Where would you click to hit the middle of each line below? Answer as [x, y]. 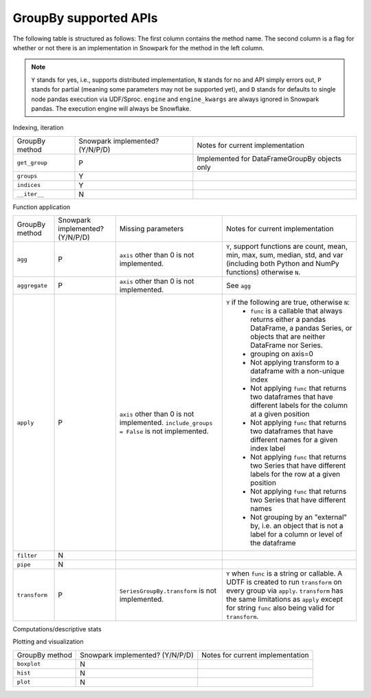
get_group [32, 163]
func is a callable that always [296, 311]
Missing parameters [151, 229]
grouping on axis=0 [282, 354]
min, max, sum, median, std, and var [285, 255]
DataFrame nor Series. [286, 345]
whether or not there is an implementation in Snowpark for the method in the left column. [138, 47]
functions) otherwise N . [263, 272]
